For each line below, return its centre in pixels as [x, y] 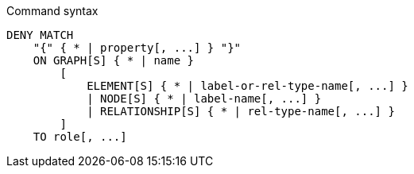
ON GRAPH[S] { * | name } [114, 60]
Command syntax [52, 11]
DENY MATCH [40, 35]
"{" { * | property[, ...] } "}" [137, 48]
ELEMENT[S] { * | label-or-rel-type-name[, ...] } [248, 86]
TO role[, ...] [80, 137]
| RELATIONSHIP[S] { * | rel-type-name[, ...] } [241, 111]
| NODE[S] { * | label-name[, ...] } [204, 99]
